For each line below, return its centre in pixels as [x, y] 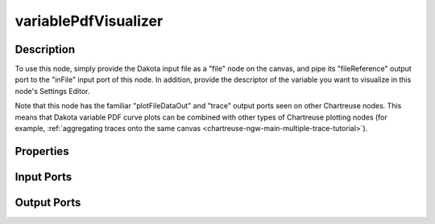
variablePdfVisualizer [89, 21]
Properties [42, 151]
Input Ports [43, 177]
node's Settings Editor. [52, 91]
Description [45, 49]
